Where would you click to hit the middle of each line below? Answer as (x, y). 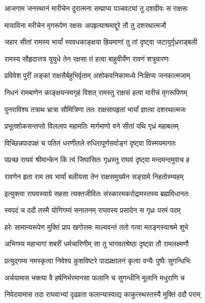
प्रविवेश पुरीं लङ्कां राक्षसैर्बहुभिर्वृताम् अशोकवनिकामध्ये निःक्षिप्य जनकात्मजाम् (97, 75)
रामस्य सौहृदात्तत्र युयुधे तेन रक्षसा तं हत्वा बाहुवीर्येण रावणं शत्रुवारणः (87, 58)
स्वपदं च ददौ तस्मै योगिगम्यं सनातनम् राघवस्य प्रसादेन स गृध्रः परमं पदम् (92, 210)
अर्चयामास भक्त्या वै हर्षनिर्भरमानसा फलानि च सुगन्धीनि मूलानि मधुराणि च (95, 277)
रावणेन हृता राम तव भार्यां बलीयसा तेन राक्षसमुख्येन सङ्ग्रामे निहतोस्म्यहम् (94, 176)
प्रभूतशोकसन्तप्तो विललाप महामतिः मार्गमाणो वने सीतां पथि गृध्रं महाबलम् (91, 126)
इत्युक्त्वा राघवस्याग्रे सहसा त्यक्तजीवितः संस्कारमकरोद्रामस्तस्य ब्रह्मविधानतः (97, 193)
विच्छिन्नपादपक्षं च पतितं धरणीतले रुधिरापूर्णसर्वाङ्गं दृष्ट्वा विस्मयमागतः (90, 142)
